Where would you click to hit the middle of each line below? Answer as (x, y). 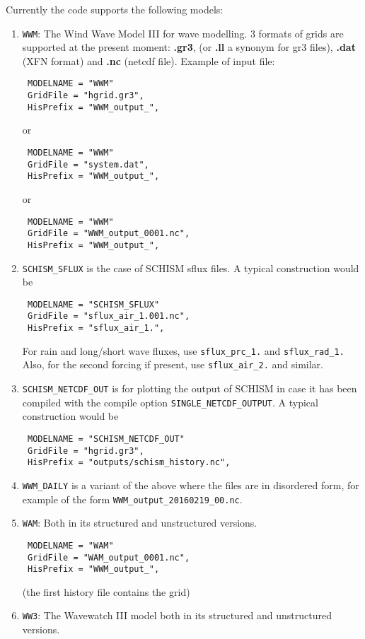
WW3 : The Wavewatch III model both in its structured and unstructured (177, 615)
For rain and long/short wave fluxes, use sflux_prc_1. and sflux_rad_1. (183, 350)
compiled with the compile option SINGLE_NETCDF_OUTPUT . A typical (170, 402)
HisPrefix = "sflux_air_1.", (96, 328)
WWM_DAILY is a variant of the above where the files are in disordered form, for (191, 485)
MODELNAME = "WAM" (70, 545)
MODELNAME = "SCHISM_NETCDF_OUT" (106, 439)
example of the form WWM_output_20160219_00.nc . (132, 499)
